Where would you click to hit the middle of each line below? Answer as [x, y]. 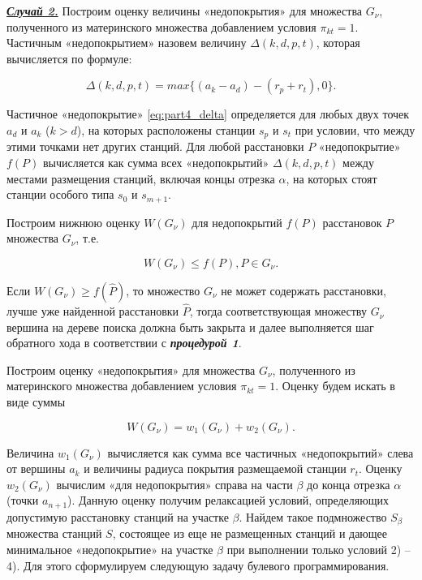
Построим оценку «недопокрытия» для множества [131, 369]
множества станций [54, 533]
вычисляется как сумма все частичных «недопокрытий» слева [261, 452]
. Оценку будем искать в [335, 386]
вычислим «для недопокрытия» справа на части [174, 484]
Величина [30, 452]
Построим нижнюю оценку [73, 222]
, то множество [163, 290]
